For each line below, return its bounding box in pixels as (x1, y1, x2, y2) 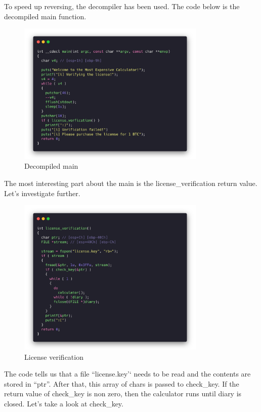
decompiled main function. (4, 11, 86, 21)
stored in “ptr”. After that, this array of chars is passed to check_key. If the (4, 378, 239, 389)
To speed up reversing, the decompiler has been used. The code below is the (4, 1, 240, 11)
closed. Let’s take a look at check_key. (4, 398, 123, 409)
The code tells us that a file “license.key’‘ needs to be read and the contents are (4, 368, 251, 379)
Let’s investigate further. (4, 188, 80, 198)
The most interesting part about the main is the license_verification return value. (4, 178, 257, 189)
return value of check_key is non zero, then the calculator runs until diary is (4, 388, 242, 399)
